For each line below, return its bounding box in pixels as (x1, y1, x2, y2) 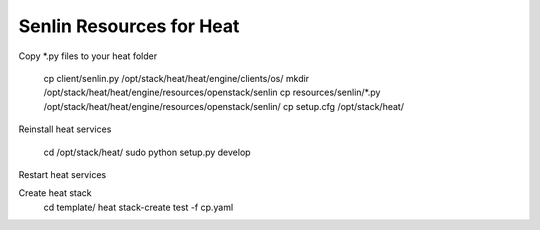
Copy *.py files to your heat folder (18, 50, 158, 62)
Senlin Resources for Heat (18, 15, 240, 37)
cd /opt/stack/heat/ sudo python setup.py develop (43, 146, 251, 158)
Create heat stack (18, 187, 92, 199)
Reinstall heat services (18, 123, 112, 135)
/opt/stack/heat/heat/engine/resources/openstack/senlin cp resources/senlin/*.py (43, 86, 381, 99)
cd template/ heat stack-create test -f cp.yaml (43, 201, 234, 213)
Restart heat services (18, 168, 107, 180)
